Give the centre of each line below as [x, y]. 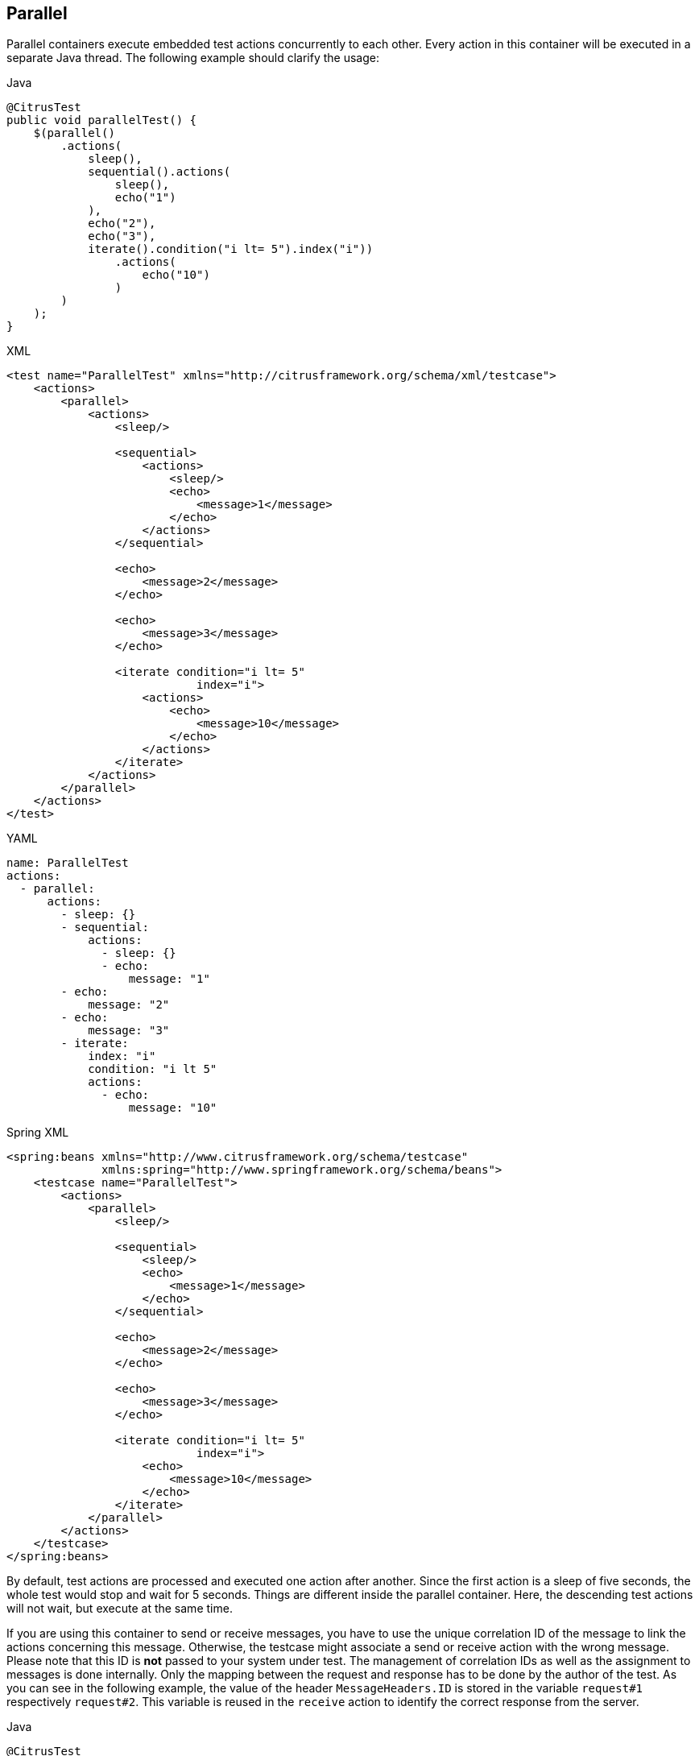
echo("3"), [122, 236]
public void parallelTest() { [102, 120]
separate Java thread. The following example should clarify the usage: [193, 58]
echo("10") [176, 275]
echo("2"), [122, 224]
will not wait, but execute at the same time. [120, 1609]
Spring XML [38, 1133]
